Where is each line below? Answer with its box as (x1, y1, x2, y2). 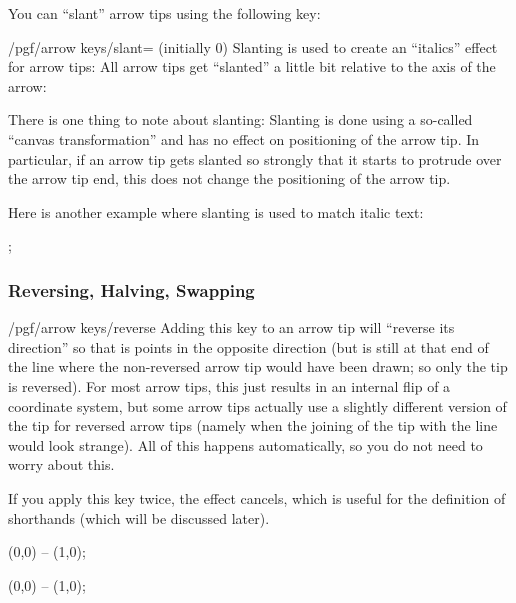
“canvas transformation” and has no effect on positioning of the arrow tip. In (8, 128, 480, 149)
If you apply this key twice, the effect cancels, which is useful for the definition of (8, 487, 506, 508)
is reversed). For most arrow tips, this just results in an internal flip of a (8, 375, 451, 396)
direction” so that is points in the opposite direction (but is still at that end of (8, 336, 489, 357)
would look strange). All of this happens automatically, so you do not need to (8, 434, 483, 455)
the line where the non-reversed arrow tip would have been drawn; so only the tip (8, 356, 508, 377)
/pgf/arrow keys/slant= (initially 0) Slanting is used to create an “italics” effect (8, 36, 498, 57)
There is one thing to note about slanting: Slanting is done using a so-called (8, 109, 473, 130)
